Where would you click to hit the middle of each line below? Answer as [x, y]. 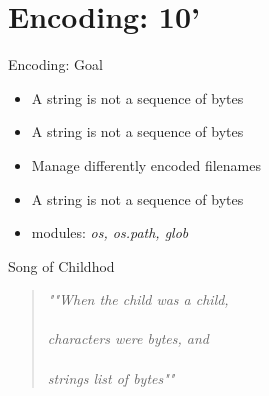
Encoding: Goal [55, 64]
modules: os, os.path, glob [110, 232]
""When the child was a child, [138, 299]
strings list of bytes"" [111, 377]
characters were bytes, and [128, 338]
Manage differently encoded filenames [146, 164]
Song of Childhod [61, 265]
